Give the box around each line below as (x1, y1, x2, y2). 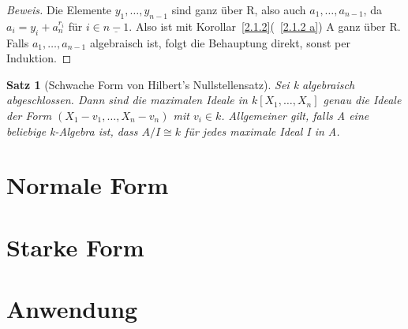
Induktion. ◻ (6, 50, 72, 66)
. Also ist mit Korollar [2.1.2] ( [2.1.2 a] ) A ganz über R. (129, 17, 401, 34)
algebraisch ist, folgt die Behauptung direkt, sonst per (89, 34, 350, 50)
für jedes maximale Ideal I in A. (185, 122, 340, 139)
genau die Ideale (323, 92, 402, 108)
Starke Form (6, 230, 144, 263)
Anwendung (6, 293, 138, 325)
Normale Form (6, 169, 169, 201)
